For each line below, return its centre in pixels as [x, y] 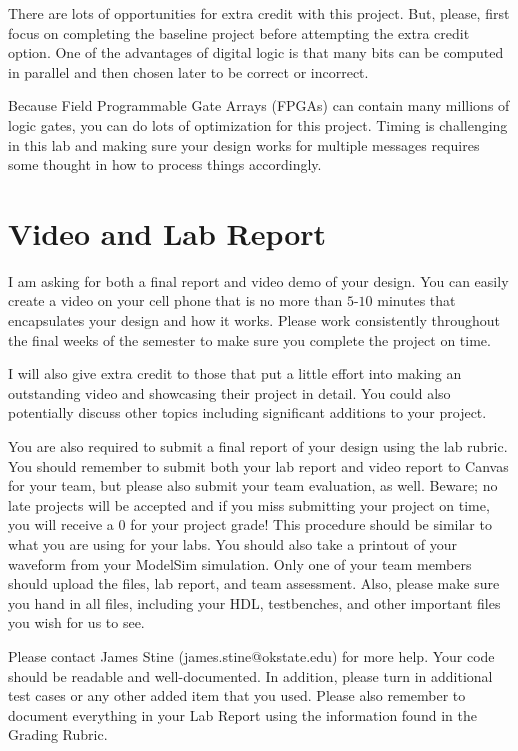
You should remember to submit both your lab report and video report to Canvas [258, 465]
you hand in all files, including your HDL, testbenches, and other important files [254, 602]
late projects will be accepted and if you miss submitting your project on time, [249, 504]
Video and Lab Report [167, 232]
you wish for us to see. [76, 622]
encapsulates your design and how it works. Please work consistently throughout [254, 320]
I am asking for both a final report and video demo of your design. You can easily [258, 280]
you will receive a [61, 524]
